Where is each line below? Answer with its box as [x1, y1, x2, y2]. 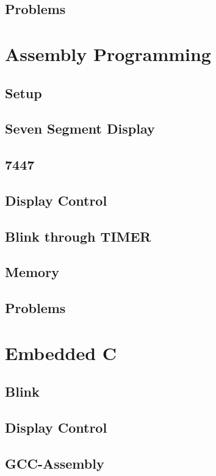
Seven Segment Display [5, 119, 155, 138]
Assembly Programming [5, 41, 211, 66]
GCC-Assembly [5, 453, 104, 472]
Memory [5, 262, 59, 281]
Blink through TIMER [5, 226, 151, 245]
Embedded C [5, 340, 117, 365]
